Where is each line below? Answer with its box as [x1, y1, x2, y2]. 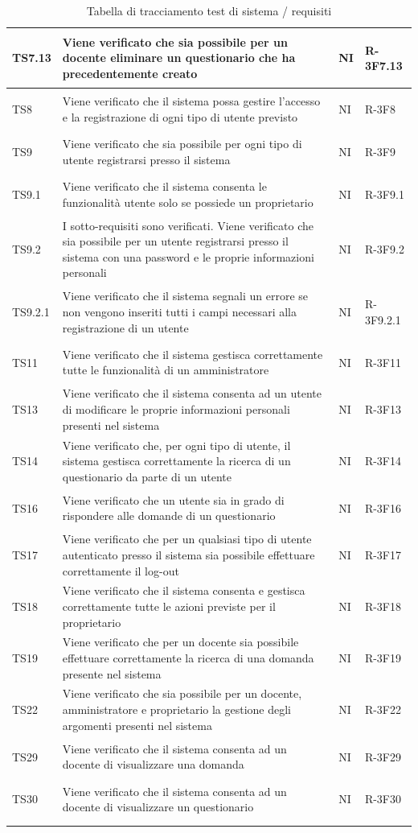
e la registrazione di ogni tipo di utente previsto [62, 108, 298, 125]
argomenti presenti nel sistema [62, 716, 212, 733]
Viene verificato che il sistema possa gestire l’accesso [62, 93, 321, 109]
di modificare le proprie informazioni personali [62, 401, 290, 418]
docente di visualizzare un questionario [62, 798, 254, 815]
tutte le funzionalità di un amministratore [62, 361, 269, 378]
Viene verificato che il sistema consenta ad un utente [62, 385, 322, 402]
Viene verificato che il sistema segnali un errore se [62, 287, 309, 304]
